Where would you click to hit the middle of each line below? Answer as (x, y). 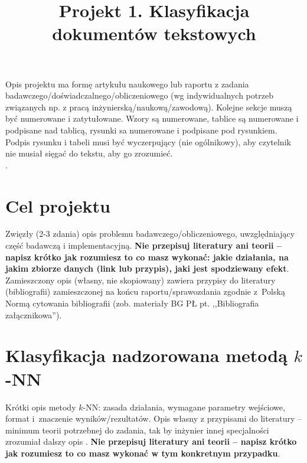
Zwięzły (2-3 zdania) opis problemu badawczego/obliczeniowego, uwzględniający (150, 234)
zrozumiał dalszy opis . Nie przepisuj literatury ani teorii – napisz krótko (151, 441)
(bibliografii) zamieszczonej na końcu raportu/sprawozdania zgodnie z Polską (145, 291)
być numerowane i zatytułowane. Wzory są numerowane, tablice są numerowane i (152, 118)
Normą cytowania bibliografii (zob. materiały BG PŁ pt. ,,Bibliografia (132, 303)
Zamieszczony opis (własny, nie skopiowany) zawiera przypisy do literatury (141, 280)
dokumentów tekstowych (154, 33)
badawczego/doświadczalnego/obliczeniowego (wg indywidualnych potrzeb (139, 95)
